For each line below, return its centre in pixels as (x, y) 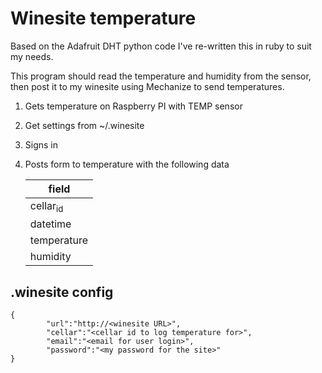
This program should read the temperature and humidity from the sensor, (161, 76)
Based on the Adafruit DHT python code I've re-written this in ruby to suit (161, 46)
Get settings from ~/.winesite (84, 125)
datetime (50, 224)
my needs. (32, 56)
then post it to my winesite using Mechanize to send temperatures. (147, 86)
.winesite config (62, 292)
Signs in (41, 144)
